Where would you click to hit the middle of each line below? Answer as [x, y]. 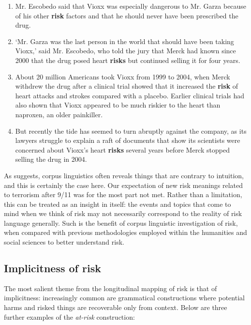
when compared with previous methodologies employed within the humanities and [125, 232]
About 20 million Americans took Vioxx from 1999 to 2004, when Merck [123, 76]
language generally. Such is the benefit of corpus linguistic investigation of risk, [121, 223]
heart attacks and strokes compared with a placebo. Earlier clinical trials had [130, 95]
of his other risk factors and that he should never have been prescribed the [127, 15]
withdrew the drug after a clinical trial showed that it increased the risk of [127, 86]
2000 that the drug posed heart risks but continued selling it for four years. [128, 60]
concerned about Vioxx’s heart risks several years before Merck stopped [122, 149]
